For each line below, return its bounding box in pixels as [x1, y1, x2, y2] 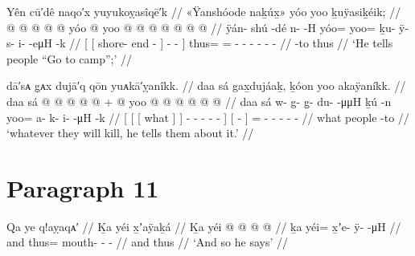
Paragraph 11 [6, 171, 159, 204]
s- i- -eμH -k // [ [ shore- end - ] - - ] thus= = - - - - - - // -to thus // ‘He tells [6, 35, 393, 51]
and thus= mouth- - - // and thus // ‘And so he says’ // [6, 234, 288, 250]
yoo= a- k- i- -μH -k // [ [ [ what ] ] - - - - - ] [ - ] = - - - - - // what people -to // [6, 108, 409, 125]
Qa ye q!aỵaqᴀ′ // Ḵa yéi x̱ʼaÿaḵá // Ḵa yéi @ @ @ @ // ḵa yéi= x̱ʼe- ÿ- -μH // [6, 217, 401, 234]
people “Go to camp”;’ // [6, 50, 133, 67]
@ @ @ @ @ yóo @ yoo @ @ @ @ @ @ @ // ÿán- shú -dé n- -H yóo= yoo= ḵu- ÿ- [6, 18, 409, 35]
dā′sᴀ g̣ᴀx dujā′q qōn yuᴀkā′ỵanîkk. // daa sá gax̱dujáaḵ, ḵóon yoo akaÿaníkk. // [6, 77, 406, 94]
